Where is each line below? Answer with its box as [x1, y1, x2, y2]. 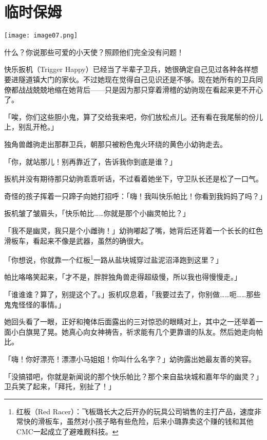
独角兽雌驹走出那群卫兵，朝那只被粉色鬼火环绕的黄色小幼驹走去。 [4, 138, 227, 149]
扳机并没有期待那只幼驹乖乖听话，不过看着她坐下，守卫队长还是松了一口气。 [4, 173, 263, 184]
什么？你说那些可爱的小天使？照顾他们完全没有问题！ [4, 46, 184, 57]
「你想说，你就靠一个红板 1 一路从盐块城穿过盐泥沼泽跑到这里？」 [4, 253, 223, 265]
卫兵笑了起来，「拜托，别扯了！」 [4, 381, 116, 392]
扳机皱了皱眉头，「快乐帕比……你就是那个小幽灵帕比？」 [4, 208, 190, 218]
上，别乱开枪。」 [4, 121, 58, 132]
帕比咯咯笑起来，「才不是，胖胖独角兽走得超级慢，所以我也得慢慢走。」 [4, 271, 241, 282]
